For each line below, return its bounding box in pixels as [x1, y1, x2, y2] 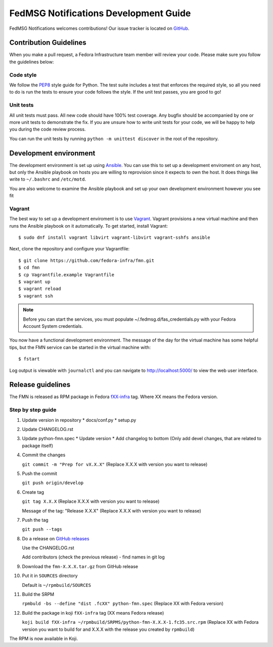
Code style [9, 71, 37, 78]
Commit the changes [22, 452, 66, 458]
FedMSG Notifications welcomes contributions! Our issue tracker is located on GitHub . [9, 25, 190, 31]
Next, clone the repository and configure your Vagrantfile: [9, 246, 130, 252]
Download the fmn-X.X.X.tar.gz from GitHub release [22, 563, 139, 569]
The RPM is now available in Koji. [9, 635, 78, 641]
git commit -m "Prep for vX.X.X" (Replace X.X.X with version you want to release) [22, 461, 208, 467]
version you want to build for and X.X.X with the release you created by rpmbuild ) [22, 626, 195, 632]
